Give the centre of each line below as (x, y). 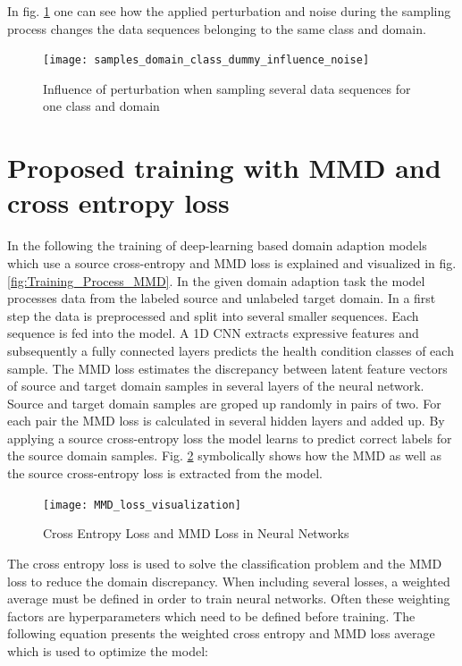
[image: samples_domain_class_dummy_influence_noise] (206, 60)
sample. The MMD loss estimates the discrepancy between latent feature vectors (227, 368)
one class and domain (101, 106)
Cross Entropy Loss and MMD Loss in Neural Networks (196, 533)
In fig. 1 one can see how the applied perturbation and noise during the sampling (229, 11)
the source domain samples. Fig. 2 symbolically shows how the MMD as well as (224, 455)
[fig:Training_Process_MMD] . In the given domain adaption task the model (216, 280)
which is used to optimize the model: (108, 650)
